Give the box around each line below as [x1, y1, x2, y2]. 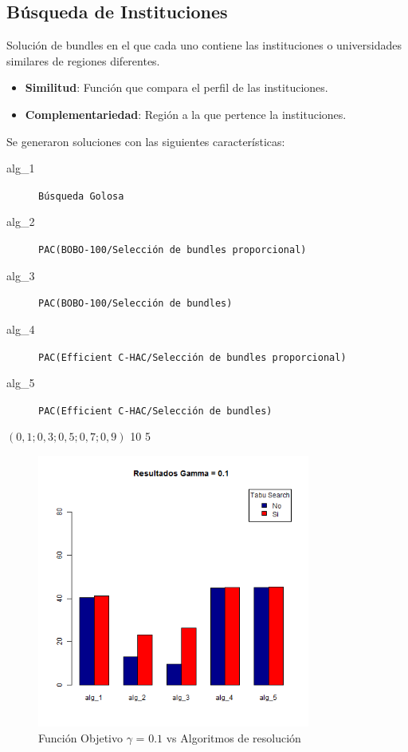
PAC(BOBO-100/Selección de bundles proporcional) [38, 244, 307, 256]
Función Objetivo [38, 729, 124, 746]
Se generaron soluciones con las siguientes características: [6, 133, 285, 149]
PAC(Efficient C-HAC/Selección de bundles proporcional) [38, 351, 347, 363]
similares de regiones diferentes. [6, 52, 160, 69]
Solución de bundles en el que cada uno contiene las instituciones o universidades [6, 37, 402, 53]
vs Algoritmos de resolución [166, 729, 301, 746]
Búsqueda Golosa [38, 190, 124, 202]
